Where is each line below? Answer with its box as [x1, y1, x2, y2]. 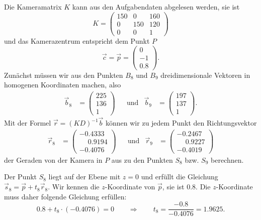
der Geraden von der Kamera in [4, 154, 103, 165]
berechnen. [211, 154, 244, 165]
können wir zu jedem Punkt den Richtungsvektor [106, 118, 257, 128]
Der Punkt [4, 171, 37, 182]
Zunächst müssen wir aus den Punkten [4, 69, 123, 80]
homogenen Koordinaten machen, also [4, 79, 121, 90]
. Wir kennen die [48, 181, 100, 192]
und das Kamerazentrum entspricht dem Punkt [4, 35, 150, 46]
